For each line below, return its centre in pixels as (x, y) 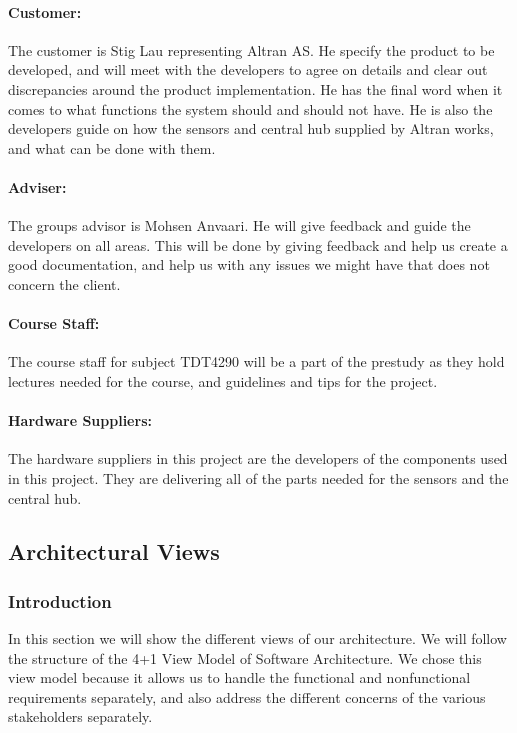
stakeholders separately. (80, 716)
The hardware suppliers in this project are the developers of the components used (258, 458)
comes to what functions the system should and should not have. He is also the (250, 108)
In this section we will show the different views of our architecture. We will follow (257, 638)
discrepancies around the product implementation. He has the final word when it (255, 88)
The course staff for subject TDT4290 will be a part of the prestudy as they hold (256, 361)
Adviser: (37, 186)
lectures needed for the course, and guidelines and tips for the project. (223, 380)
